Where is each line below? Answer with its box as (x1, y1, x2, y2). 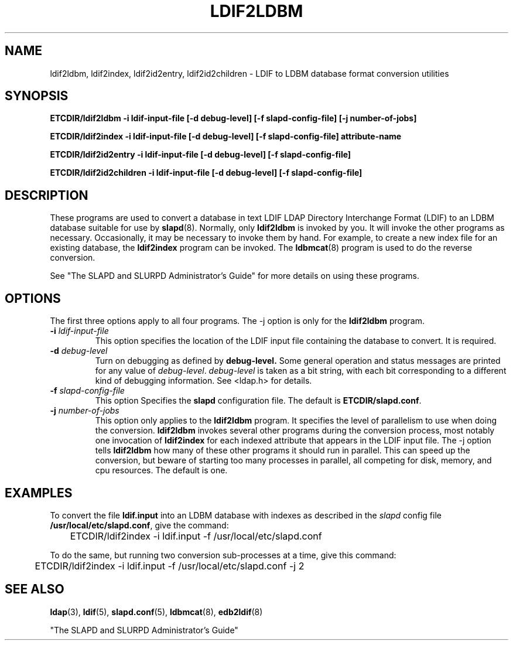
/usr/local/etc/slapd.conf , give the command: (50, 520, 229, 530)
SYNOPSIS (5, 88, 69, 104)
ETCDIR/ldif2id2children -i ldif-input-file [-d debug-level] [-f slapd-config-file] (50, 168, 362, 178)
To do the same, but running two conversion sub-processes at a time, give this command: (50, 550, 396, 560)
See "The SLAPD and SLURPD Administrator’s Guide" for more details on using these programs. (50, 271, 419, 281)
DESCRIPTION (5, 187, 88, 203)
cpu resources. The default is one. (95, 465, 228, 476)
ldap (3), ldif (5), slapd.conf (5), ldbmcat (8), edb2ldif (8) (50, 606, 263, 617)
